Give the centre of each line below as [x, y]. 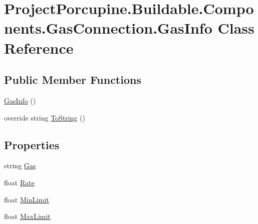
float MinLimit [27, 199]
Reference [39, 47]
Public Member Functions [73, 80]
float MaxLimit [27, 216]
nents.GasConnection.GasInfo [108, 28]
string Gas [20, 165]
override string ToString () [45, 117]
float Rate [19, 182]
